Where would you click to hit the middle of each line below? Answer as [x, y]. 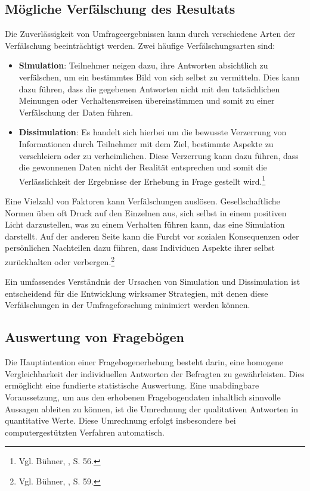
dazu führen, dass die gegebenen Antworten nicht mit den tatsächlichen [149, 88]
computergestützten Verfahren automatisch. [85, 432]
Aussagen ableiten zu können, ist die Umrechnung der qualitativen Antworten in [151, 408]
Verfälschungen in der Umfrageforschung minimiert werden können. [128, 305]
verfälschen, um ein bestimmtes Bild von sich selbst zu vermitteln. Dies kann [159, 77]
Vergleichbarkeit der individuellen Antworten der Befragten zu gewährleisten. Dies [155, 373]
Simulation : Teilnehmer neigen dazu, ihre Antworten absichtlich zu [143, 65]
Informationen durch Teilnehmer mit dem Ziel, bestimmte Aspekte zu [146, 143]
